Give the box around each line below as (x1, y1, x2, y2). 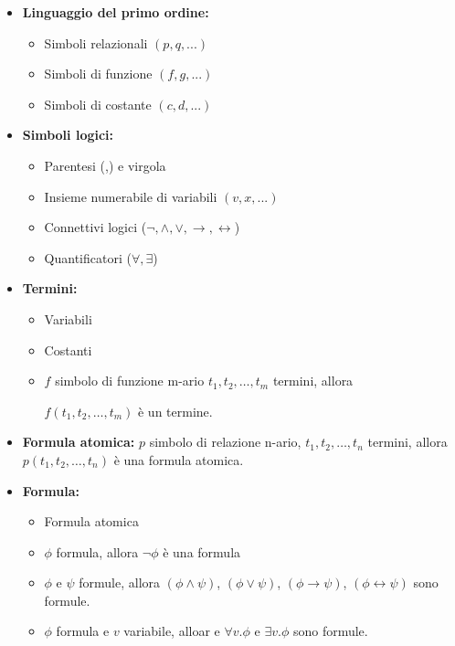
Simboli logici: (22, 125, 114, 144)
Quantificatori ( (44, 248, 132, 267)
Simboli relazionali (44, 33, 148, 52)
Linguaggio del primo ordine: (22, 3, 209, 21)
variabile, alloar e (123, 621, 220, 641)
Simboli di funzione (44, 64, 153, 83)
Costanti (44, 340, 92, 359)
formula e (56, 621, 110, 641)
